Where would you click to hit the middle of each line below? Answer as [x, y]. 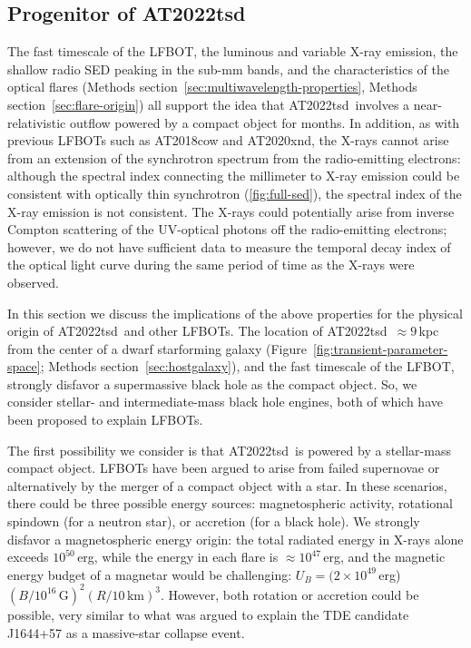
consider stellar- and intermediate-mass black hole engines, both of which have [225, 402]
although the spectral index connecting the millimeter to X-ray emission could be [234, 176]
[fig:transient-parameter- [380, 348]
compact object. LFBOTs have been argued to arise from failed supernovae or [224, 468]
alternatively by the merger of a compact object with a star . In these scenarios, [227, 485]
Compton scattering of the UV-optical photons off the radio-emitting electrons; [227, 229]
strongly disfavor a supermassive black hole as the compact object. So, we [212, 383]
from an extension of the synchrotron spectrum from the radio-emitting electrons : [234, 157]
